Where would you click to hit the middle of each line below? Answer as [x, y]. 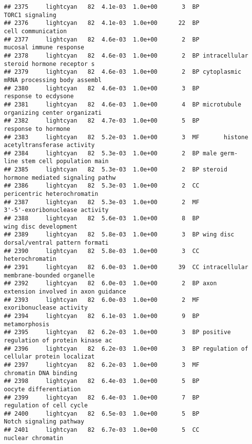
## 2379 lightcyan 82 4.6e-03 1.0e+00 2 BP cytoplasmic [123, 72]
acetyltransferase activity [49, 145]
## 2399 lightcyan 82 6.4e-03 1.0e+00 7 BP [102, 397]
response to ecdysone [39, 96]
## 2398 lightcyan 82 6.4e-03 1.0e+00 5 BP [102, 381]
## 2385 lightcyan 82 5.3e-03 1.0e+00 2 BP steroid [116, 170]
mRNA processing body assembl [53, 80]
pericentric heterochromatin [51, 194]
